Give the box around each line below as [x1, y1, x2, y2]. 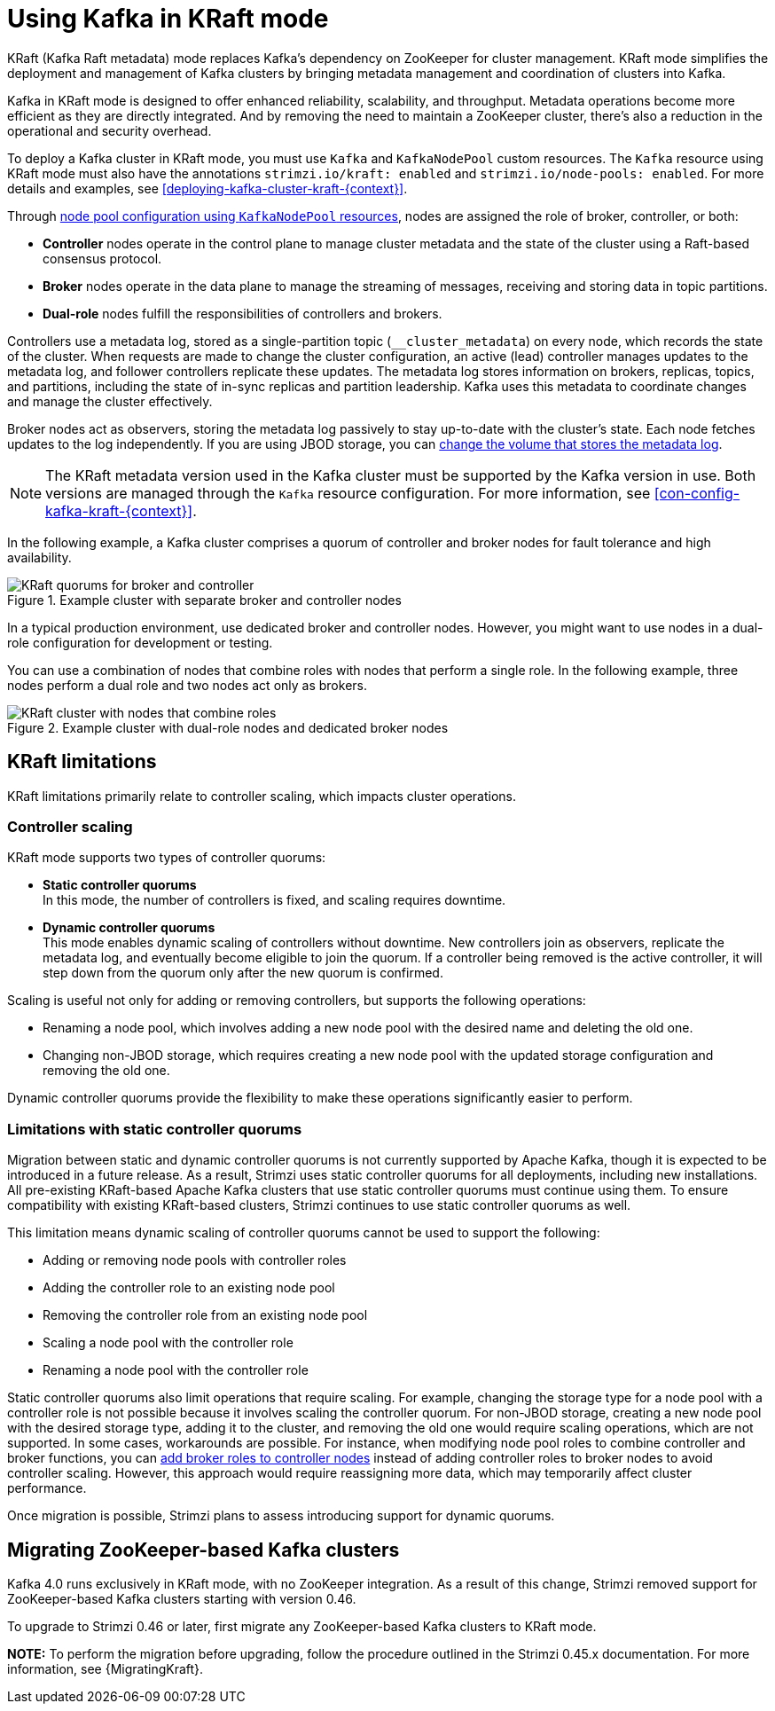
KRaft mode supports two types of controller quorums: [7, 850, 326, 866]
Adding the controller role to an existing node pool [43, 1280, 335, 1296]
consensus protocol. [43, 250, 162, 266]
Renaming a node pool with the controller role [43, 1362, 309, 1378]
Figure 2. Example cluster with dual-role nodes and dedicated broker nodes [7, 719, 449, 735]
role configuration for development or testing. [7, 634, 273, 650]
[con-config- [654, 483, 740, 502]
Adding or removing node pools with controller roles [43, 1252, 347, 1268]
